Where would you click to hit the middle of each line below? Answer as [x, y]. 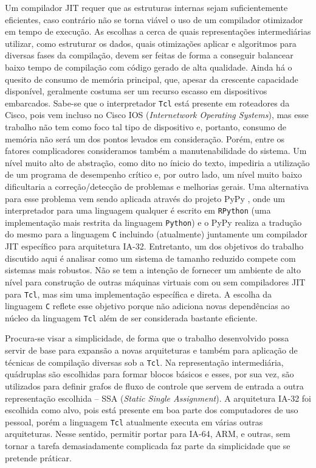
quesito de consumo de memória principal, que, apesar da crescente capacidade [152, 79]
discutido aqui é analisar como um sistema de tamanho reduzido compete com [150, 258]
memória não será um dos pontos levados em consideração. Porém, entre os [145, 138]
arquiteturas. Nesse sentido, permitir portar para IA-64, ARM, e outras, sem [148, 434]
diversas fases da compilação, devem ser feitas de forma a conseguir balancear [149, 55]
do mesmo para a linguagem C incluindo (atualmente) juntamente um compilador [156, 234]
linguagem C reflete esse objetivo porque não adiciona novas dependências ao [147, 306]
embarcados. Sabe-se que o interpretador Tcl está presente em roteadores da [147, 103]
